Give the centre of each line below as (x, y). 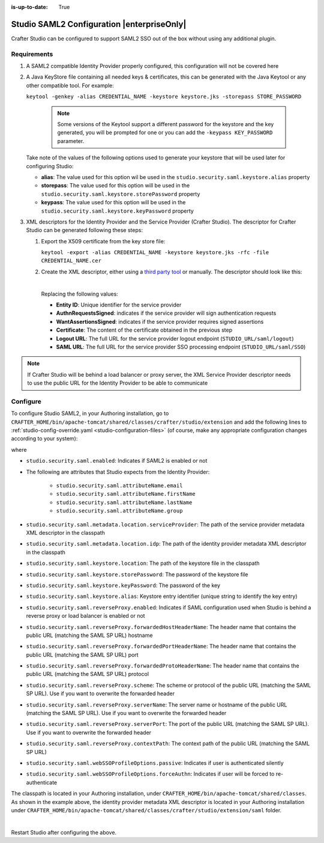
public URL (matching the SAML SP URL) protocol (88, 674)
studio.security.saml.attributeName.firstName (126, 494)
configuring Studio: (50, 166)
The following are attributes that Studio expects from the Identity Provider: (118, 472)
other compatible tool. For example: (70, 85)
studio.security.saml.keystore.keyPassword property (118, 211)
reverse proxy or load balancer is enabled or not (85, 616)
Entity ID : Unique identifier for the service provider (119, 305)
